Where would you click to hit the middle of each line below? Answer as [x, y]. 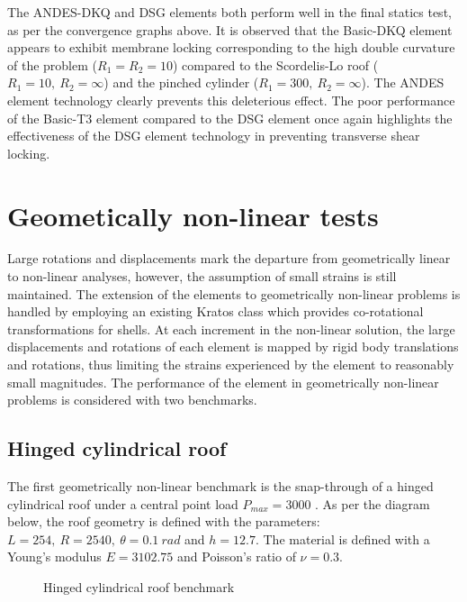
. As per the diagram [373, 503]
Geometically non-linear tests [193, 215]
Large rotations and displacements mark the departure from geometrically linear [229, 258]
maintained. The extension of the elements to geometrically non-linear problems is [234, 293]
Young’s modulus [54, 556]
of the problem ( [52, 64]
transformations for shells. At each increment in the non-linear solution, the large [231, 328]
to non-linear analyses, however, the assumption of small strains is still [202, 276]
